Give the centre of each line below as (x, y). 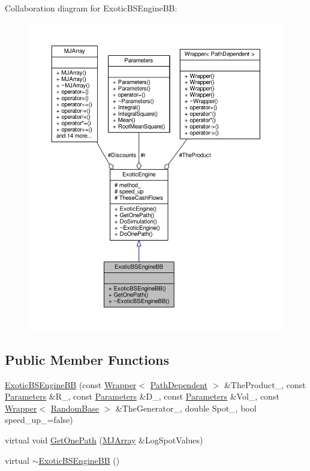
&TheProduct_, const (265, 384)
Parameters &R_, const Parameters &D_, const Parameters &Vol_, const (142, 396)
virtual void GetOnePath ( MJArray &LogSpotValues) (104, 439)
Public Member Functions (87, 359)
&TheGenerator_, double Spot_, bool (186, 408)
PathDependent (179, 384)
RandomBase (75, 408)
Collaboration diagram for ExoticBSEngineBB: (91, 8)
